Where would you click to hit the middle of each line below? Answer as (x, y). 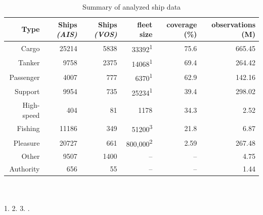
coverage (182, 24)
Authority (25, 169)
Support (27, 91)
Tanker (29, 62)
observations (233, 24)
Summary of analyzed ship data (131, 7)
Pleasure (27, 142)
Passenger (25, 77)
